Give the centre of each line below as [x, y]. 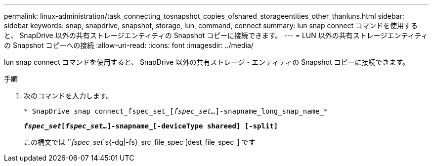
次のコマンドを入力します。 [68, 96]
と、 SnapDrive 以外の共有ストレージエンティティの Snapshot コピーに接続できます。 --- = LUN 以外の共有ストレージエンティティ [216, 35]
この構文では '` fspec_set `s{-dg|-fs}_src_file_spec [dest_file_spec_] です [140, 142]
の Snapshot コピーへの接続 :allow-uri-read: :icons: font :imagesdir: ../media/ [129, 45]
